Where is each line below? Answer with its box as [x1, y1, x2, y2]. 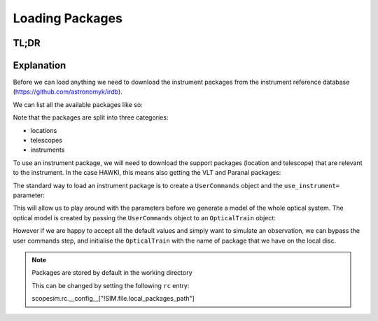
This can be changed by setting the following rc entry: [31, 281, 190, 290]
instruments [30, 145, 65, 154]
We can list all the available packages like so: [13, 100, 143, 108]
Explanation [13, 59, 66, 71]
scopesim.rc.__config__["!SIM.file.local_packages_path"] [31, 294, 195, 303]
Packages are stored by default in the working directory [31, 269, 192, 277]
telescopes [30, 136, 63, 145]
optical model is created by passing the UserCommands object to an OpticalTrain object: [13, 213, 276, 222]
